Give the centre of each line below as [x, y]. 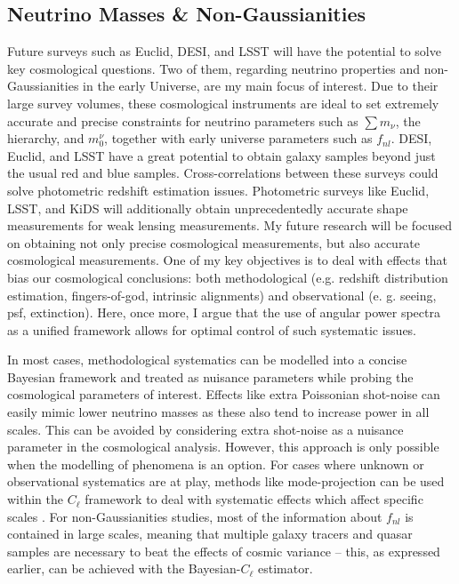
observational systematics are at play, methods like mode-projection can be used [226, 481]
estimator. [285, 568]
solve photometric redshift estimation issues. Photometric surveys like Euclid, [218, 190]
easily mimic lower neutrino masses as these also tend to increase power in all [218, 412]
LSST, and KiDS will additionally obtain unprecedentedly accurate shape [208, 208]
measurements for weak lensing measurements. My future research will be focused [230, 225]
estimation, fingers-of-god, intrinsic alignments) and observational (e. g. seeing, [222, 295]
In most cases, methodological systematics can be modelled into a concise [207, 360]
